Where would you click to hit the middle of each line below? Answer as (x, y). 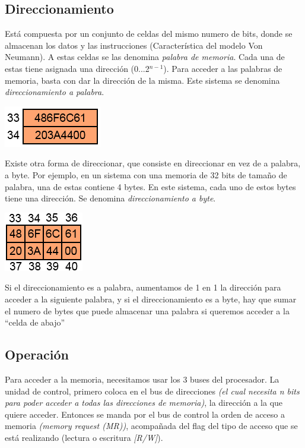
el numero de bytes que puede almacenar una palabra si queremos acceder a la (147, 310)
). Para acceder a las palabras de (223, 68)
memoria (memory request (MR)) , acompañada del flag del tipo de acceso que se (151, 426)
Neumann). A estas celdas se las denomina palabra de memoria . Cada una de (145, 57)
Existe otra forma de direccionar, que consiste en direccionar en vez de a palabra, (153, 163)
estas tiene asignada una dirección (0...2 (77, 68)
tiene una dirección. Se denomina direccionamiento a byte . (110, 198)
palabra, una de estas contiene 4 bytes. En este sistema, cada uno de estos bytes (150, 186)
